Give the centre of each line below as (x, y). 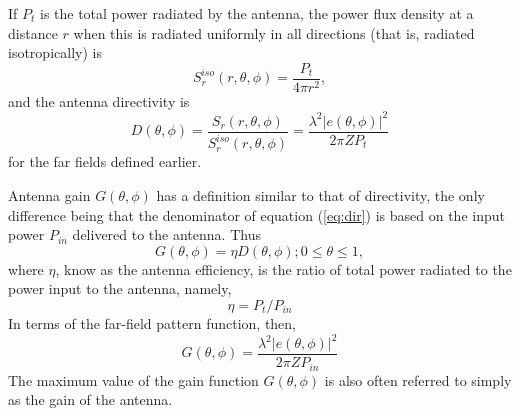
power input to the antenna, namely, (120, 288)
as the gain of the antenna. (90, 399)
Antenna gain (49, 194)
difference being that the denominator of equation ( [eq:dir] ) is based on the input (256, 214)
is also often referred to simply (418, 379)
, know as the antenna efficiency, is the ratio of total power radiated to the (283, 268)
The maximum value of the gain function (133, 379)
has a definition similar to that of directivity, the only (320, 194)
